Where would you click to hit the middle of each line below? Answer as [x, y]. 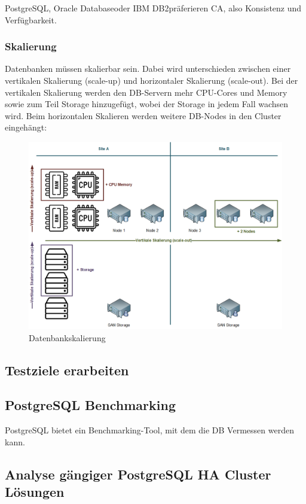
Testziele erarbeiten [67, 370]
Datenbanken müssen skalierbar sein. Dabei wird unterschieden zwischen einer [148, 69]
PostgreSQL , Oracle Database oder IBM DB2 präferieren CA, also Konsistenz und [153, 8]
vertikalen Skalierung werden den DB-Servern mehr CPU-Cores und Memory [146, 92]
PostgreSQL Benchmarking [90, 405]
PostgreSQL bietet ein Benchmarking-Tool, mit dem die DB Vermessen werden [149, 430]
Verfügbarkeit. [31, 19]
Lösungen [35, 492]
